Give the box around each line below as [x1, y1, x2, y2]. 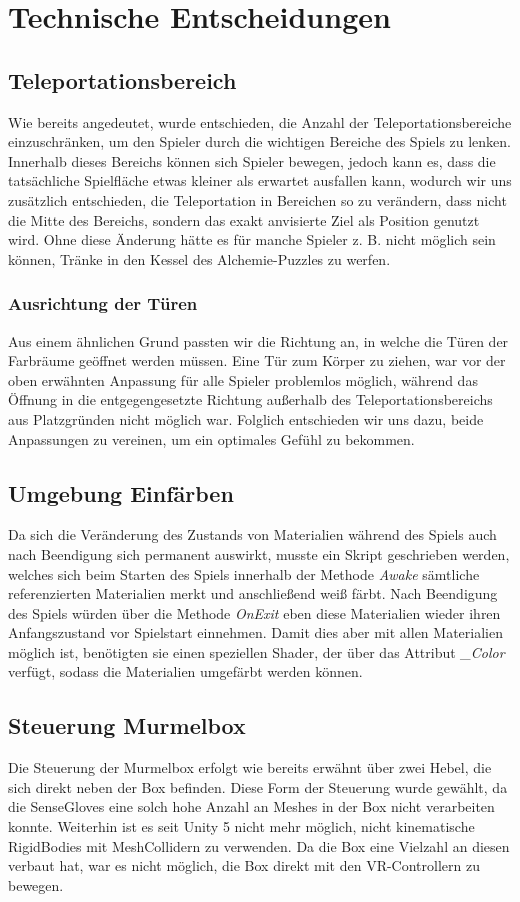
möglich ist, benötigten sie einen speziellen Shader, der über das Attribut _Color [8, 641, 505, 662]
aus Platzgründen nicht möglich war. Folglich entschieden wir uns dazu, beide [8, 408, 484, 429]
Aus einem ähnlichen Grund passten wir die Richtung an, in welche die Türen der [8, 330, 509, 351]
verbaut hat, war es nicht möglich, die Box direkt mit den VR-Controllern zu [8, 855, 480, 876]
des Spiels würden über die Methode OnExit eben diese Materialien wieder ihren [8, 602, 501, 623]
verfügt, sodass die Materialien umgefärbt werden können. [8, 661, 363, 682]
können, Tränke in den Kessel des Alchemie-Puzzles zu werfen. [8, 248, 391, 269]
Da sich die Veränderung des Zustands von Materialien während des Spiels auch [8, 524, 497, 545]
